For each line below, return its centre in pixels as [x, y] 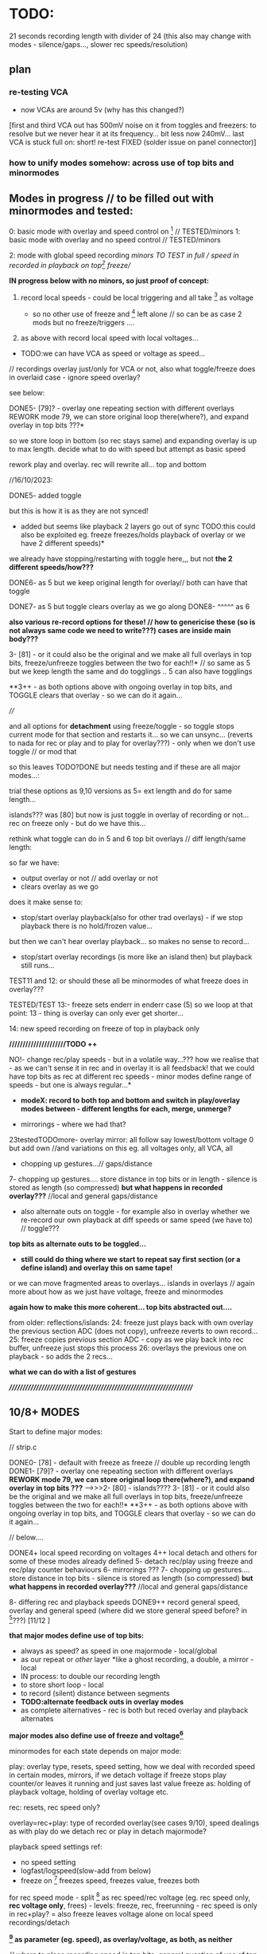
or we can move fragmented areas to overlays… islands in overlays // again [132, 1283]
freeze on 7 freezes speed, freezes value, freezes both [110, 1880]
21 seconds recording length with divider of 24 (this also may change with [130, 36]
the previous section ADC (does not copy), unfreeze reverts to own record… [133, 1331]
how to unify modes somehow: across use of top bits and [122, 163]
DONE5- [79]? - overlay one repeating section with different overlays [122, 408]
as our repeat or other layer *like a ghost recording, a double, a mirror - [137, 1660]
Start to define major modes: [56, 1431]
